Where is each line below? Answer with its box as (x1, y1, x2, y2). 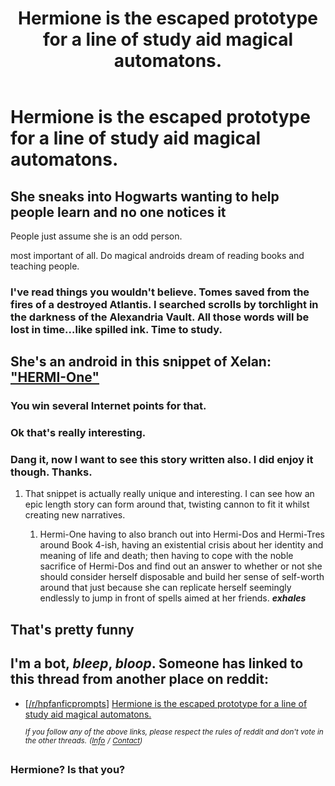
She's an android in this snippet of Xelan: (10, 353, 272, 371)
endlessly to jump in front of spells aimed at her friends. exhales (39, 592, 307, 604)
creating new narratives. (24, 509, 126, 521)
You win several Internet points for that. (10, 399, 207, 413)
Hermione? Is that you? (10, 763, 126, 777)
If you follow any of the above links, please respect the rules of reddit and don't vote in (24, 727, 324, 737)
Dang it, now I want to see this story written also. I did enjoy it (10, 453, 314, 467)
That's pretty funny (10, 621, 135, 638)
